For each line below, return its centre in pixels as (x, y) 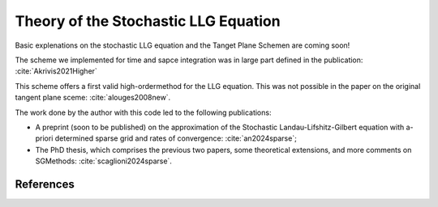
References (45, 184)
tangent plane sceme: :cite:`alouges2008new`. (93, 98)
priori (44, 138)
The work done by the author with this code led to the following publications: (143, 112)
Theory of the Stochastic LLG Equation (148, 21)
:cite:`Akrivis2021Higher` (56, 71)
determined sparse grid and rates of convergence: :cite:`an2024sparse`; (176, 138)
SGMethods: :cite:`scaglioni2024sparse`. (103, 161)
